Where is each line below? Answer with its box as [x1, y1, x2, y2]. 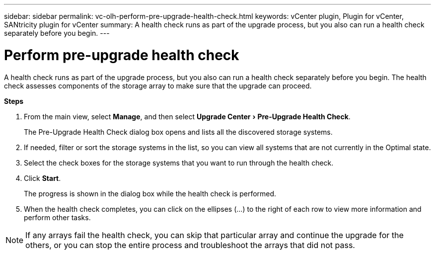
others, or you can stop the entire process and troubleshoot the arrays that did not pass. [25, 240, 355, 250]
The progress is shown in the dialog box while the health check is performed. [24, 189, 277, 198]
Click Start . [24, 173, 61, 182]
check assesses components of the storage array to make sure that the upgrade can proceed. [4, 81, 312, 90]
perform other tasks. [24, 213, 91, 222]
